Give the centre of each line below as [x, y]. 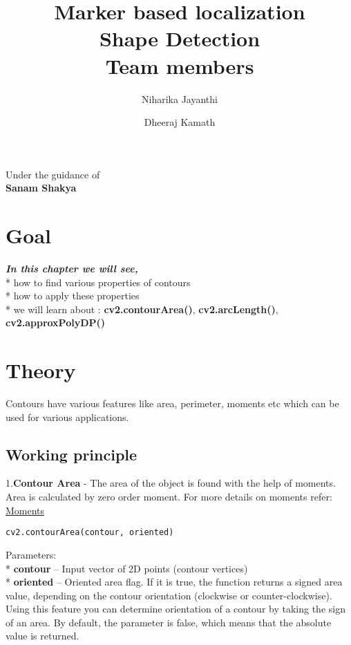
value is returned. [42, 636]
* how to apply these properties [73, 296]
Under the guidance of [53, 174]
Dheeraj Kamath [180, 122]
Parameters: [31, 554]
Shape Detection [180, 38]
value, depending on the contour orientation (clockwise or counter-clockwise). [169, 595]
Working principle [72, 454]
